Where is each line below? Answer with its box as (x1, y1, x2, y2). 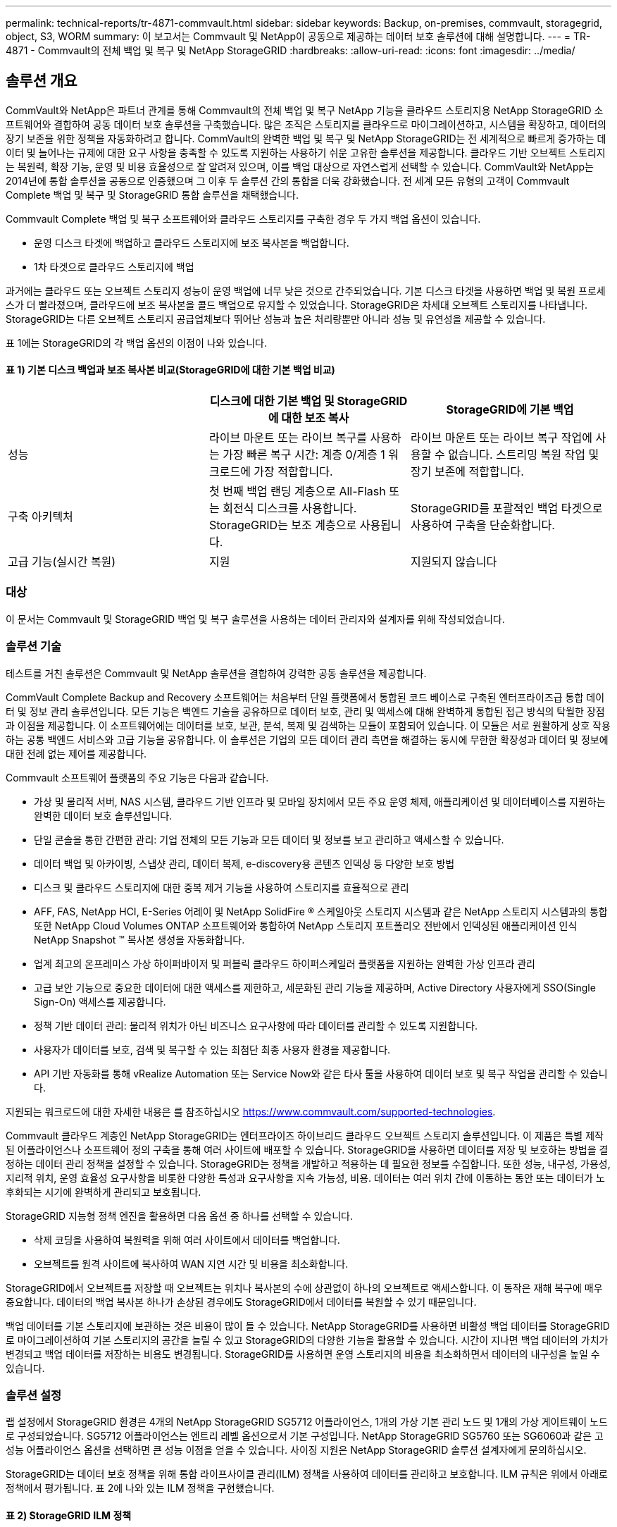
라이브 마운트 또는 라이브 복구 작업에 (410, 431, 592, 445)
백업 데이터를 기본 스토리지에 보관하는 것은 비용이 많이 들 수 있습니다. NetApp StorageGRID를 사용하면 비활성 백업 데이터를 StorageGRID (6, 1319, 610, 1332)
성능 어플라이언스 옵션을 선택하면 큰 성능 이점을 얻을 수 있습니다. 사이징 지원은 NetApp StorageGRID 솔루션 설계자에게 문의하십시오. (6, 1444, 587, 1457)
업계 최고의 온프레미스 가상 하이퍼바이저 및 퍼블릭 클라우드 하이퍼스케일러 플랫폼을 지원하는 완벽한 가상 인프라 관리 (34, 957, 536, 970)
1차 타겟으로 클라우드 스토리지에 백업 (34, 260, 194, 273)
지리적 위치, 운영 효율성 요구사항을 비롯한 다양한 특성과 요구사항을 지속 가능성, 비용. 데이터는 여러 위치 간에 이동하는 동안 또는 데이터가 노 (6, 1171, 605, 1184)
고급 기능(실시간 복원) (8, 555, 116, 569)
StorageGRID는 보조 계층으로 (208, 518, 357, 533)
